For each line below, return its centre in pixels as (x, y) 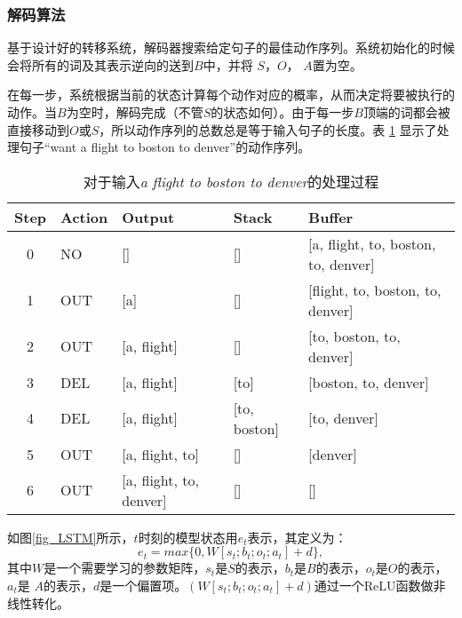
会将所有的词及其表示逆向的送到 (100, 64)
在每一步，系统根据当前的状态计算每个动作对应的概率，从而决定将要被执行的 (231, 95)
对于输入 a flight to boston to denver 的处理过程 (231, 181)
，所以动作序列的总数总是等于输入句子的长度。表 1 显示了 (268, 129)
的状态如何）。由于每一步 (283, 112)
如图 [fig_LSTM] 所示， (71, 537)
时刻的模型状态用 (188, 537)
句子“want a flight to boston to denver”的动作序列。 (165, 147)
